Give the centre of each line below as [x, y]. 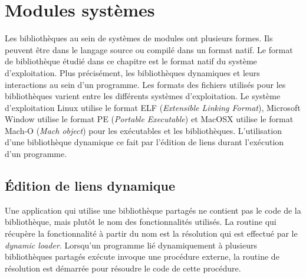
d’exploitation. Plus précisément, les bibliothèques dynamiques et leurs [132, 72]
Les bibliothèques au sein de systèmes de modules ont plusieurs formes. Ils [139, 38]
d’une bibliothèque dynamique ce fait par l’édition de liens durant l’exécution [144, 142]
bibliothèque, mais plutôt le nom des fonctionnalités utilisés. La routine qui [141, 222]
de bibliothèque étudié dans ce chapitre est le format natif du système [131, 61]
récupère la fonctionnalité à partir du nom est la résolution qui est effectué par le [151, 233]
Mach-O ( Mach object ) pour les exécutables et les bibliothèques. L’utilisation [143, 130]
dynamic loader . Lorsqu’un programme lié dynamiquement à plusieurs [131, 245]
